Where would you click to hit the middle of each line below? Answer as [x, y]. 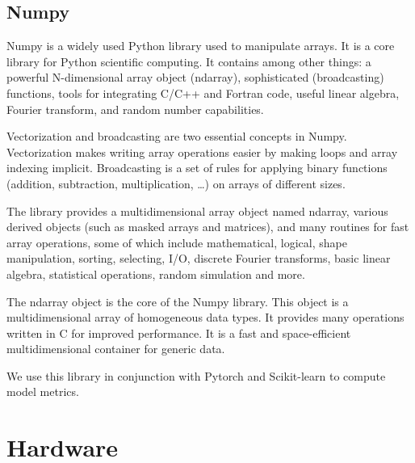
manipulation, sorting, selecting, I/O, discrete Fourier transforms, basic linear [199, 258]
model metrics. [43, 391]
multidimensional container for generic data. [116, 349]
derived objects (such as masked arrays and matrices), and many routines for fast [208, 227]
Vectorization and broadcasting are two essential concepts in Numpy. [177, 136]
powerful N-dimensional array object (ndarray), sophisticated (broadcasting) [195, 77]
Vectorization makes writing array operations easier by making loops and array [202, 152]
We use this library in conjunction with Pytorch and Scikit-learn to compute [196, 375]
